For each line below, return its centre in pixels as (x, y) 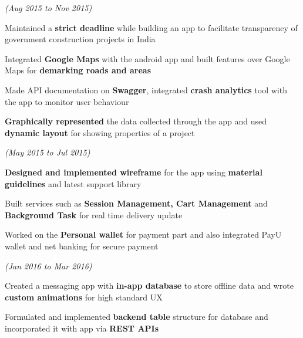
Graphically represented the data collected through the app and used (136, 121)
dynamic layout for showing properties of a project (100, 132)
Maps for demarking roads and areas (78, 70)
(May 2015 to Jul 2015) (48, 152)
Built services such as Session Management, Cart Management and (136, 203)
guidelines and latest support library (73, 183)
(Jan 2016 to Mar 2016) (48, 266)
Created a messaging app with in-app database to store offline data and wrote (149, 285)
